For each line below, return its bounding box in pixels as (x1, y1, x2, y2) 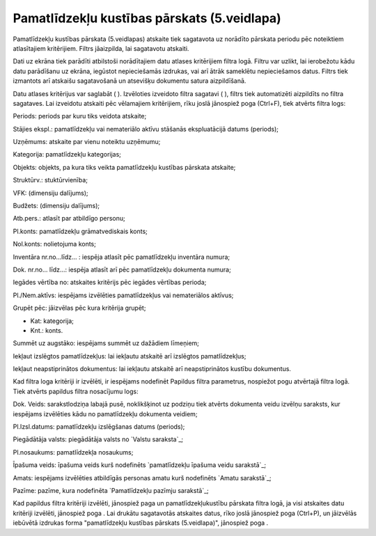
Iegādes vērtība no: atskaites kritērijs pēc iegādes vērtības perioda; (13, 278, 207, 287)
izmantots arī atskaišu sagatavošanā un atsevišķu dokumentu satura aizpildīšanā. (13, 77, 246, 85)
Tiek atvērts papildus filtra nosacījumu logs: (13, 387, 139, 395)
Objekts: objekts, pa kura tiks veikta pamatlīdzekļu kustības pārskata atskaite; (13, 163, 236, 171)
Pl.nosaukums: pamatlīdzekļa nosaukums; (13, 448, 134, 456)
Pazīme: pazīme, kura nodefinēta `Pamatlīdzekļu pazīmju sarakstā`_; (13, 487, 209, 494)
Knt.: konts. (30, 326, 63, 334)
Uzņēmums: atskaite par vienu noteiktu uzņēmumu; (13, 138, 161, 146)
